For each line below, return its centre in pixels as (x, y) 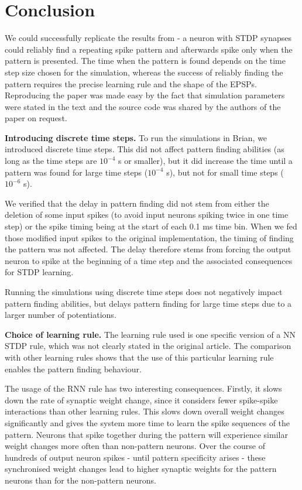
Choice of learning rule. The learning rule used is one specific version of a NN (150, 334)
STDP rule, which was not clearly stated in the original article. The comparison (148, 346)
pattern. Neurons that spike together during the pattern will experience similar (146, 434)
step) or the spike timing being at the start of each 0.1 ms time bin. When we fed (151, 226)
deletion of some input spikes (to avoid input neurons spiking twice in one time (147, 215)
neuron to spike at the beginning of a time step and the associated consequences (149, 260)
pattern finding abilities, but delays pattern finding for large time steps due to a (148, 303)
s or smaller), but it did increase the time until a (205, 161)
